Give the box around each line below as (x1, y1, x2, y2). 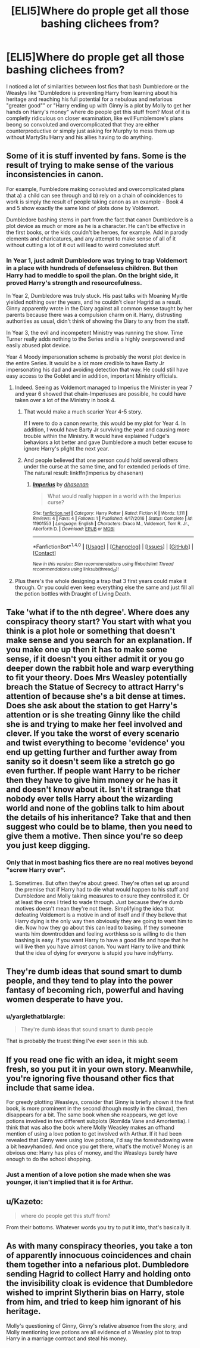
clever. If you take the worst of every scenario (6, 729, 180, 739)
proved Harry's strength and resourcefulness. (6, 279, 142, 287)
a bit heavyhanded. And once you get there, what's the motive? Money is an (6, 1143, 193, 1150)
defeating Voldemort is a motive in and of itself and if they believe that (14, 911, 187, 918)
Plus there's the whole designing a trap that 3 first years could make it (14, 578, 187, 585)
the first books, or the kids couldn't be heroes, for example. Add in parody (6, 229, 188, 236)
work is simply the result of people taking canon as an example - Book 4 (6, 198, 184, 205)
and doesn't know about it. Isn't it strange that (6, 785, 181, 795)
